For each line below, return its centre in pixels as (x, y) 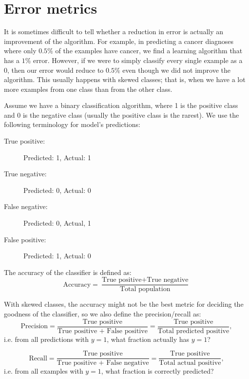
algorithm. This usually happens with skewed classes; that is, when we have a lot (125, 79)
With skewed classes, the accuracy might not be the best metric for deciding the (124, 304)
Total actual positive (190, 363)
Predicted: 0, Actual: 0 (57, 190)
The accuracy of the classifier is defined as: (68, 272)
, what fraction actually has (148, 339)
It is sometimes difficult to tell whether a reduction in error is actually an (114, 32)
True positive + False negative (103, 363)
